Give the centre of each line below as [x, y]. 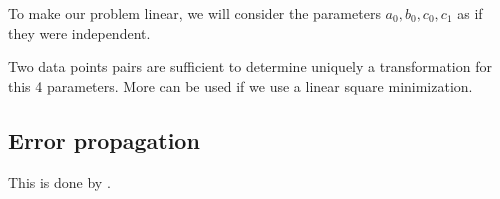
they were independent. [79, 32]
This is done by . [59, 181]
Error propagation [104, 139]
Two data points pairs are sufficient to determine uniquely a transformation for [250, 66]
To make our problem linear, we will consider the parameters [194, 13]
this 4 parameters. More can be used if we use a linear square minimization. [240, 85]
